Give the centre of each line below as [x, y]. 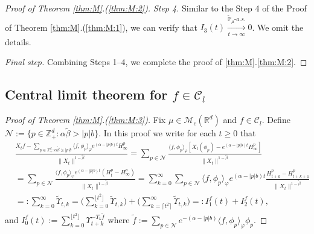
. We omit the [278, 27]
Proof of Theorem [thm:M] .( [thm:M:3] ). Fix [85, 120]
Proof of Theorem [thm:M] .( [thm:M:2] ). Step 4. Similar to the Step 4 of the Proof [156, 8]
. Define [276, 120]
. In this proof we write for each [157, 133]
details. [18, 41]
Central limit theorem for [86, 94]
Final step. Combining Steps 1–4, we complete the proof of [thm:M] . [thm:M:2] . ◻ [156, 62]
